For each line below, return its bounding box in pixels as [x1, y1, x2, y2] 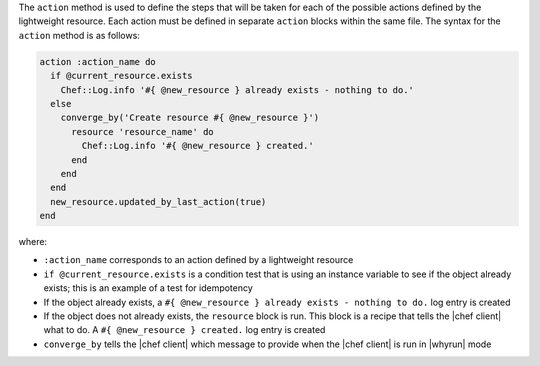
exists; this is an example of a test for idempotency [43, 282, 254, 294]
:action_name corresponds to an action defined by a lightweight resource [43, 254, 354, 266]
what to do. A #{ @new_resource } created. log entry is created [43, 324, 326, 336]
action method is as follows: [18, 29, 140, 41]
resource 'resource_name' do [71, 126, 214, 137]
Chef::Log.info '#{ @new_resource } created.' [81, 140, 314, 152]
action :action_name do [39, 56, 157, 67]
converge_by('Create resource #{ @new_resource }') [60, 112, 320, 124]
